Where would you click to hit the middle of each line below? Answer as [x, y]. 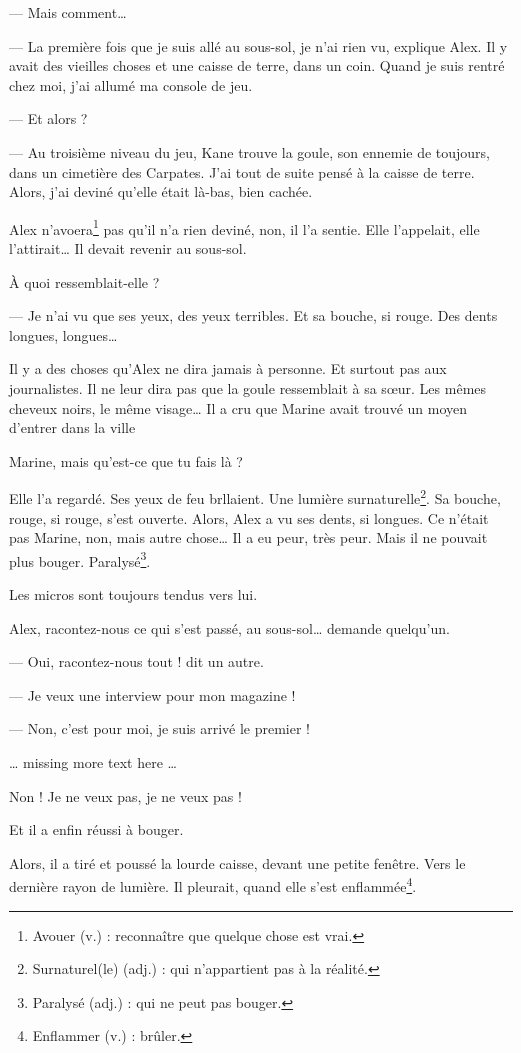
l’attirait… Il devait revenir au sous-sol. [128, 248]
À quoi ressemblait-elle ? [84, 281]
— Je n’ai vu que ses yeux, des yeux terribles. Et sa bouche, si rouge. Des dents [253, 315]
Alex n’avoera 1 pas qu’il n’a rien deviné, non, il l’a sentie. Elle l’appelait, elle [244, 227]
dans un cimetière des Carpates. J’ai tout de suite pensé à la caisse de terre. [242, 171]
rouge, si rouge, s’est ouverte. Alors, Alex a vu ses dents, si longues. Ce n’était [249, 517]
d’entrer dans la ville [72, 427]
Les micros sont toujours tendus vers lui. [133, 594]
